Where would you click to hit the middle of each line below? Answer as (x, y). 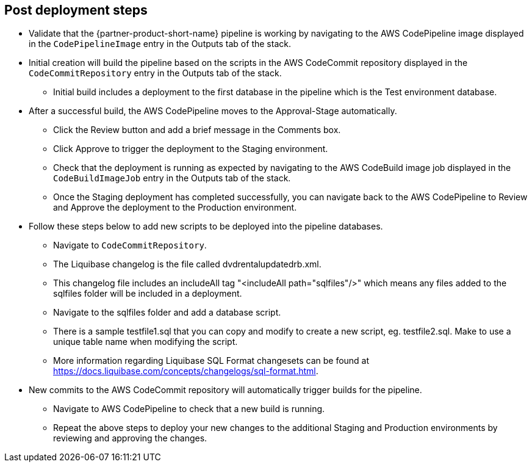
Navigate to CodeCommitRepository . (130, 245)
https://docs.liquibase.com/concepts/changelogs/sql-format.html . (186, 371)
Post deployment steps (76, 10)
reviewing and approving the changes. (130, 438)
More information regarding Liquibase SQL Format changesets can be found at (211, 361)
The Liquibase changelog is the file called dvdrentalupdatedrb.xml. (187, 264)
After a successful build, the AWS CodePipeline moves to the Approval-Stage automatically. (213, 111)
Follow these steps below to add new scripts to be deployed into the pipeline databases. (206, 226)
